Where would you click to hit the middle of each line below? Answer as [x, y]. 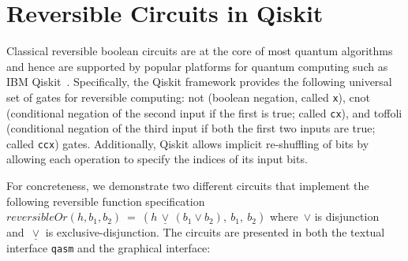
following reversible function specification [106, 201]
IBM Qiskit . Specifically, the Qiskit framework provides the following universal [199, 82]
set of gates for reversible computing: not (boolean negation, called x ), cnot [188, 97]
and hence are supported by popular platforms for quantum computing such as [197, 66]
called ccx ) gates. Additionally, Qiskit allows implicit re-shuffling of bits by [188, 143]
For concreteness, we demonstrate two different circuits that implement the [188, 186]
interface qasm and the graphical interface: [109, 247]
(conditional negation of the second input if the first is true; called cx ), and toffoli [204, 112]
